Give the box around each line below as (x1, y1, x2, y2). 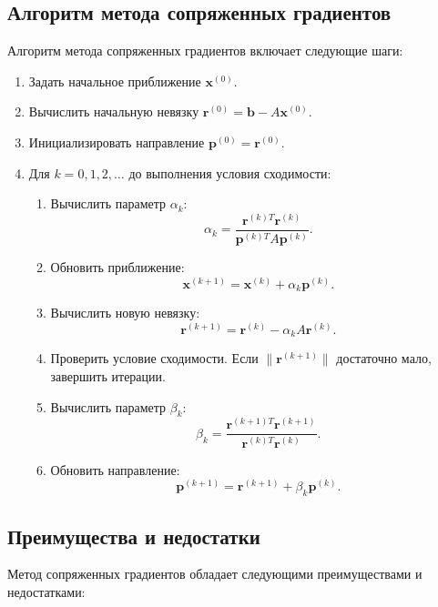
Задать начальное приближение (28, 71, 201, 90)
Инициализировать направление (28, 132, 205, 151)
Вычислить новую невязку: (50, 303, 200, 322)
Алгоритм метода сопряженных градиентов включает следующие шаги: (7, 41, 403, 60)
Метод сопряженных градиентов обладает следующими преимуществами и (7, 564, 423, 583)
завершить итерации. (50, 366, 166, 385)
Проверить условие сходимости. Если (50, 349, 259, 368)
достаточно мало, (336, 349, 432, 368)
